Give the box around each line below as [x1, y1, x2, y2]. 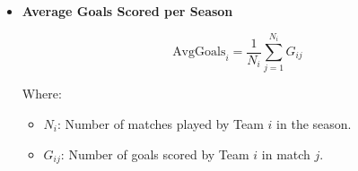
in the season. [276, 114, 352, 133]
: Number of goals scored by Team [60, 144, 249, 163]
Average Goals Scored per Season [22, 2, 233, 20]
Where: [22, 84, 62, 103]
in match [261, 144, 310, 163]
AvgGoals [172, 46, 226, 59]
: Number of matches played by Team [57, 114, 264, 133]
